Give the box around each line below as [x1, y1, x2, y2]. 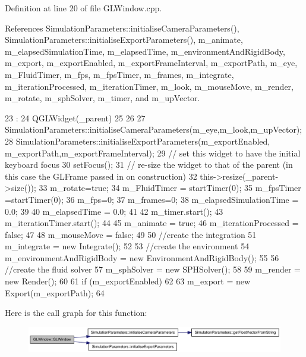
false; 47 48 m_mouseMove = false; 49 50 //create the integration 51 [5, 228, 257, 240]
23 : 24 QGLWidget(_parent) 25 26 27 [5, 111, 146, 124]
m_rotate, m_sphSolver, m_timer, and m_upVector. [5, 92, 200, 104]
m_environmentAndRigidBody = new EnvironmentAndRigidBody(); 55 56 [5, 251, 279, 264]
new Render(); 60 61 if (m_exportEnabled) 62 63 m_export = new [5, 275, 251, 287]
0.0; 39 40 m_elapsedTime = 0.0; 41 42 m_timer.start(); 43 [5, 205, 223, 217]
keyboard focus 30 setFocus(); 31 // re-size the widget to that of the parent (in [5, 158, 293, 171]
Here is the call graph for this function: [5, 306, 147, 319]
